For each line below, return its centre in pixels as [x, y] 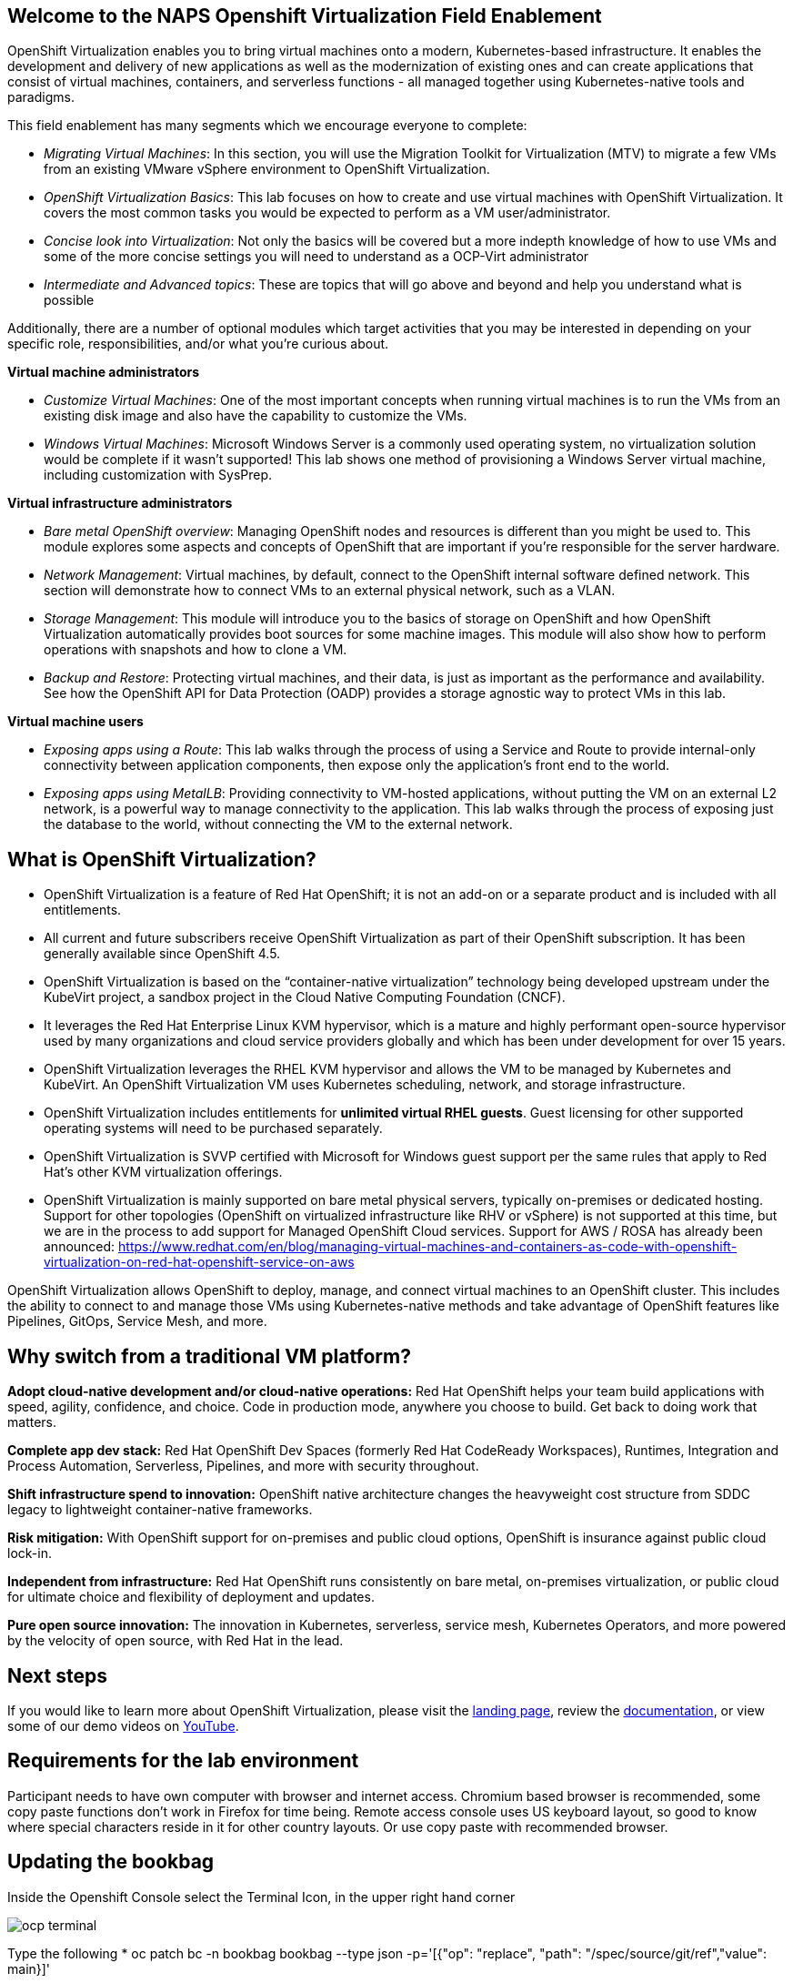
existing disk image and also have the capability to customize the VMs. [256, 416]
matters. [32, 1422]
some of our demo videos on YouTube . [123, 1725]
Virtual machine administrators [104, 372]
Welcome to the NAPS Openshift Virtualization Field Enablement [305, 16]
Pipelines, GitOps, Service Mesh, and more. [137, 1321]
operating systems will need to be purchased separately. [213, 1128]
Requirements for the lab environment [183, 1761]
